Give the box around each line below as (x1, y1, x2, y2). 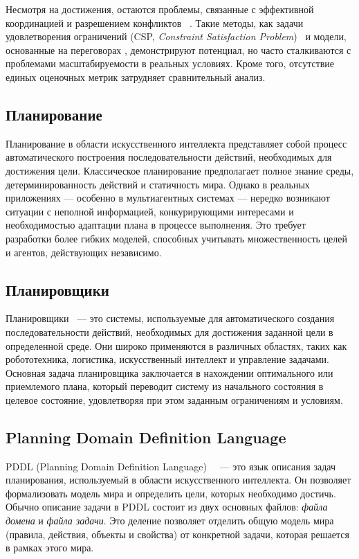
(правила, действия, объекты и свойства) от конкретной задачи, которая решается (6, 526, 349, 541)
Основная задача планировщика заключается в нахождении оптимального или (6, 365, 333, 380)
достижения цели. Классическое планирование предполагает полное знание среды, (6, 163, 354, 177)
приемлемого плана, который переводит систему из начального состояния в (6, 379, 324, 393)
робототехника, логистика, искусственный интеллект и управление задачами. (6, 352, 329, 366)
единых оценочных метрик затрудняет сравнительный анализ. (6, 69, 266, 84)
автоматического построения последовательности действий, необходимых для (6, 150, 332, 164)
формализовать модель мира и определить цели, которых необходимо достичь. (6, 486, 336, 500)
